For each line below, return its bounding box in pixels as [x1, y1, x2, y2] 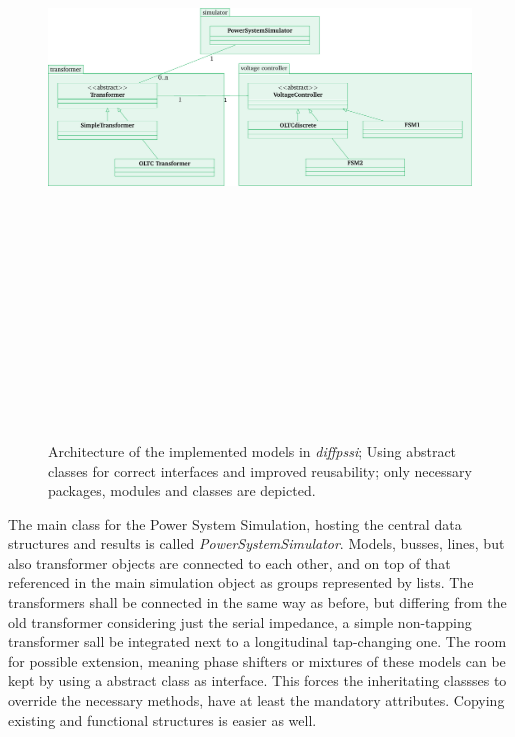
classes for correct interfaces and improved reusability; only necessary [48, 460, 472, 481]
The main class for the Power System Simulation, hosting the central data [8, 513, 462, 534]
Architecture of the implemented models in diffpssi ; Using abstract [48, 440, 457, 461]
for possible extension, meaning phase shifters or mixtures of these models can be [8, 650, 506, 671]
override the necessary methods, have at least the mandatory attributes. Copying [8, 690, 505, 711]
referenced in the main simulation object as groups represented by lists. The [8, 572, 474, 593]
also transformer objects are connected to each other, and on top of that [8, 552, 451, 573]
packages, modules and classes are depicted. [48, 480, 316, 501]
